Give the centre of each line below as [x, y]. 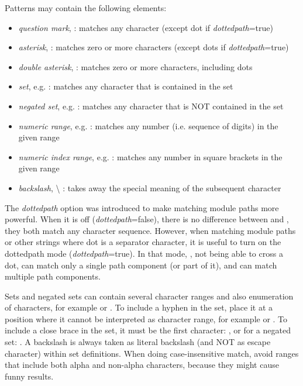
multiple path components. [53, 276]
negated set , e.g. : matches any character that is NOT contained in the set [151, 106]
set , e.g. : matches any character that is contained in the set [126, 86]
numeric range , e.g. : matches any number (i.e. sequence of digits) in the [148, 125]
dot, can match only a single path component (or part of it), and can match [141, 265]
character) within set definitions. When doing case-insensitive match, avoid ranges [152, 353]
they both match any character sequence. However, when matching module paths [150, 230]
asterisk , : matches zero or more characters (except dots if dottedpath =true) [154, 47]
